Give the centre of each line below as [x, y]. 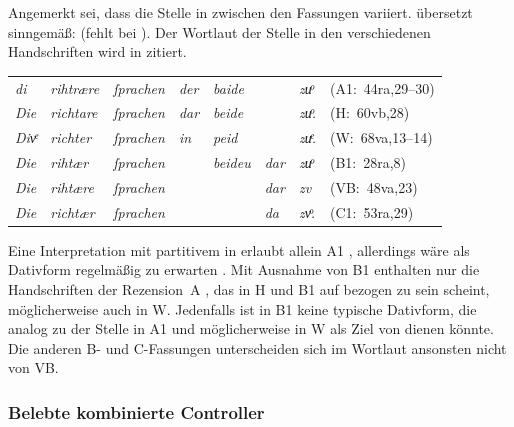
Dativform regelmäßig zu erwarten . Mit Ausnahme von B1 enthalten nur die [244, 269]
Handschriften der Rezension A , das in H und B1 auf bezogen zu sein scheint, [249, 289]
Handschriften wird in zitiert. [97, 51]
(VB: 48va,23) [373, 186]
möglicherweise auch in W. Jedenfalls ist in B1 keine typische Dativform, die [242, 308]
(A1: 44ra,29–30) [382, 87]
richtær [72, 211]
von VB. [33, 367]
